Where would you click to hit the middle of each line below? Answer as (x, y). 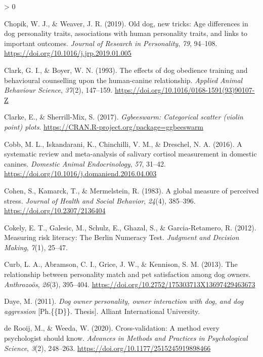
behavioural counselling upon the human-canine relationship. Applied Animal (123, 80)
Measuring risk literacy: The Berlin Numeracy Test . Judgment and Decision (122, 237)
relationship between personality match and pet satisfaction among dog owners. (127, 274)
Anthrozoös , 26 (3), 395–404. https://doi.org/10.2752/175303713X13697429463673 (130, 284)
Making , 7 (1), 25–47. (36, 247)
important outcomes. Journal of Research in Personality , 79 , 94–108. (111, 43)
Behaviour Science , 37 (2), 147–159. (58, 90)
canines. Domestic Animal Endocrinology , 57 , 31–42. (85, 163)
